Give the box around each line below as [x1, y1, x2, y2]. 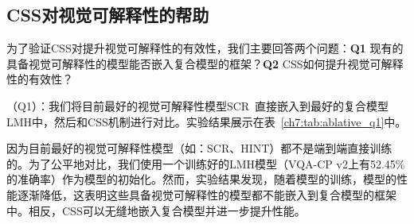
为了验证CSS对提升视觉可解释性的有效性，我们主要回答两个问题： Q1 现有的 [6, 40, 404, 56]
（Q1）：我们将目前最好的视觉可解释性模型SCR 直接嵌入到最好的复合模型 [6, 97, 389, 114]
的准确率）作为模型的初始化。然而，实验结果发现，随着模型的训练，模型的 [6, 171, 396, 187]
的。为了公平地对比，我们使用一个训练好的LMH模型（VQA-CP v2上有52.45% [6, 155, 405, 172]
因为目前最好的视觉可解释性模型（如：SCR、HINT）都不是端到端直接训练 [6, 140, 393, 156]
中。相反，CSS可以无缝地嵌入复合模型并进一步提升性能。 [6, 202, 306, 218]
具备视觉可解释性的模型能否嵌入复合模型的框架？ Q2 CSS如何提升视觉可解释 [6, 55, 404, 71]
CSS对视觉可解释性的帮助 [6, 2, 209, 27]
